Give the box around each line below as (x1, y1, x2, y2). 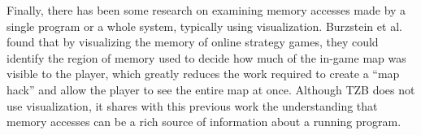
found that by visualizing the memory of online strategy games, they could (7, 33, 379, 50)
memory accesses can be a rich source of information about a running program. (7, 113, 401, 130)
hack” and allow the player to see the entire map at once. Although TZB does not (7, 81, 415, 98)
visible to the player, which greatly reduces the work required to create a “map (7, 65, 400, 82)
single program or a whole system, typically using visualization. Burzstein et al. (7, 17, 402, 34)
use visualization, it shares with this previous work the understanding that (7, 97, 378, 114)
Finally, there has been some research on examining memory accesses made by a (7, 2, 406, 18)
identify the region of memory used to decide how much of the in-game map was (7, 49, 406, 66)
